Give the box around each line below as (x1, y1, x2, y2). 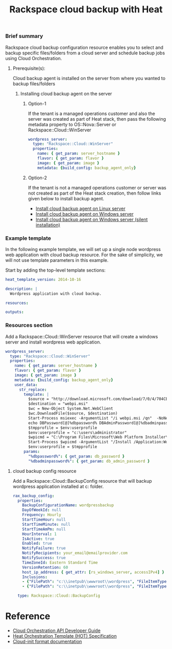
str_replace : (18, 387, 47, 392)
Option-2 (28, 175, 47, 181)
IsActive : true (22, 536, 55, 541)
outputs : (5, 310, 24, 315)
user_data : (14, 382, 38, 387)
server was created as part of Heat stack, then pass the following (28, 116, 166, 122)
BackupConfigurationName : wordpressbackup (22, 503, 114, 508)
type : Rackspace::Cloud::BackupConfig (17, 593, 100, 599)
